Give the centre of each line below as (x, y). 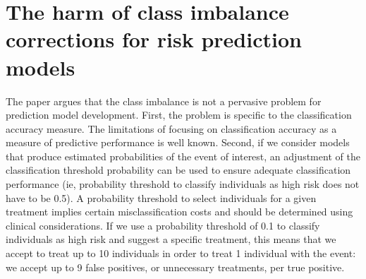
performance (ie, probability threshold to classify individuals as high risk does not (183, 184)
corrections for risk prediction (154, 39)
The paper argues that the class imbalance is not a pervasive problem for (164, 101)
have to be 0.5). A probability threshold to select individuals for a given (161, 197)
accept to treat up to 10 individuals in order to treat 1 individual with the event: (181, 253)
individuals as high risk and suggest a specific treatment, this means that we (171, 239)
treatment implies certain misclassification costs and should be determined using (179, 212)
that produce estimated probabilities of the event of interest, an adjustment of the (183, 156)
